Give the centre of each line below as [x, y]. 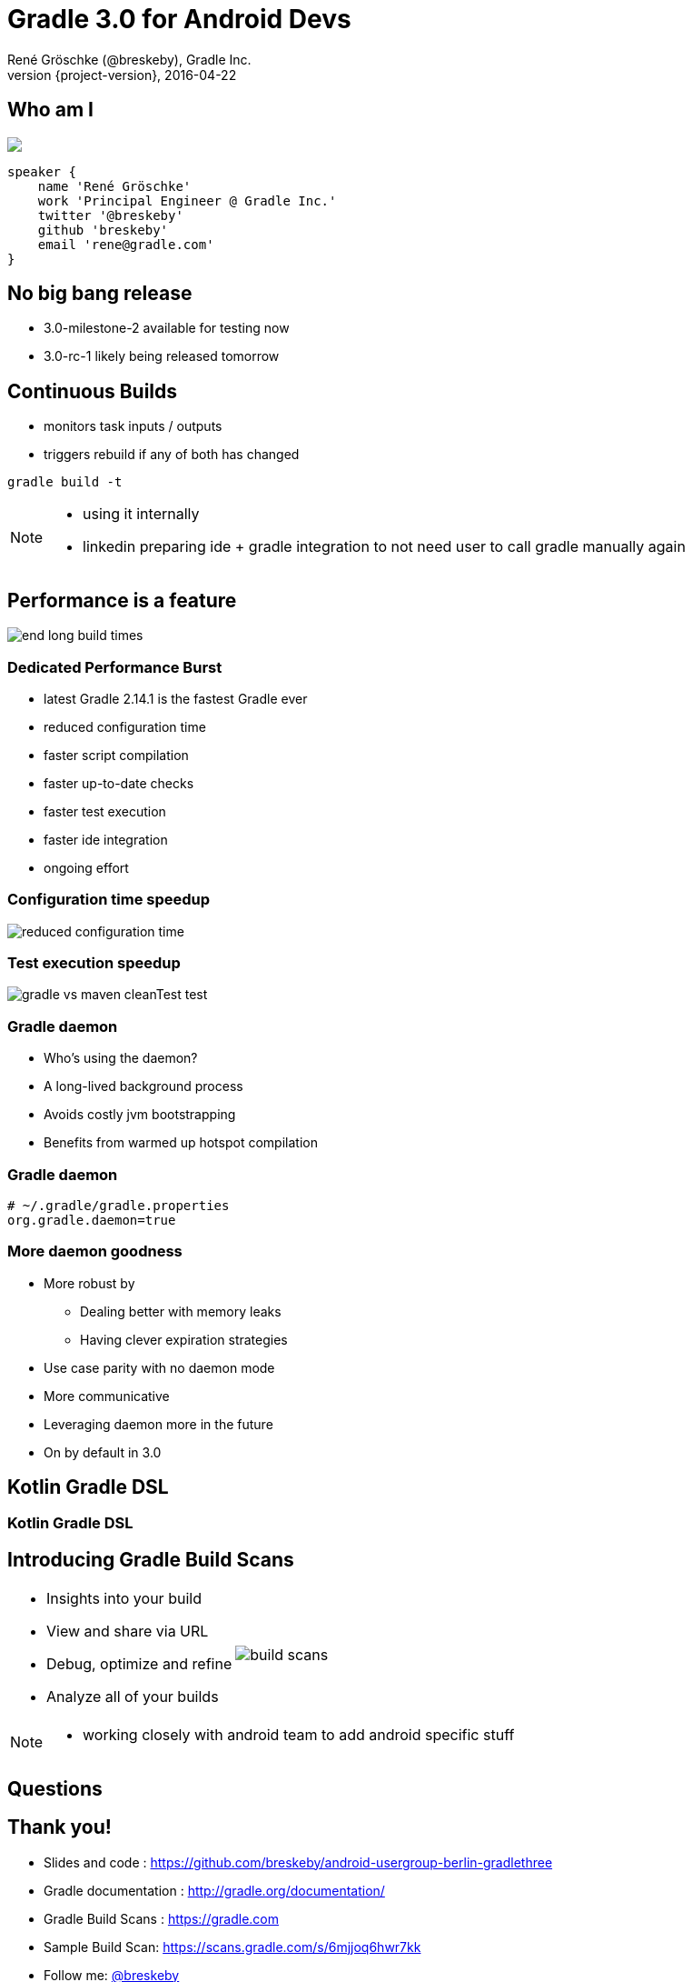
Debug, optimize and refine [139, 1664]
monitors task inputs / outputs [133, 426]
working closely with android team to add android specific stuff [299, 1735]
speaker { [42, 171]
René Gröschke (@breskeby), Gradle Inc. [129, 59]
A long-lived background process [143, 1086]
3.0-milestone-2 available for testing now [167, 328]
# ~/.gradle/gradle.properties [119, 1205]
